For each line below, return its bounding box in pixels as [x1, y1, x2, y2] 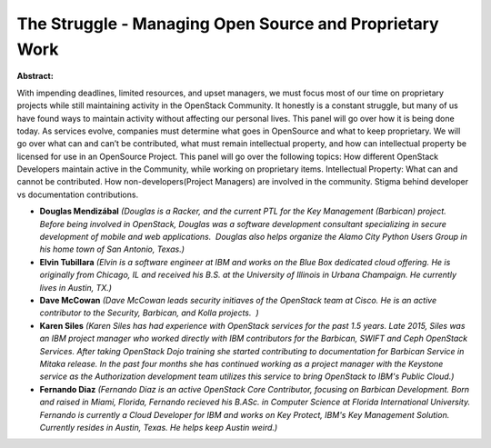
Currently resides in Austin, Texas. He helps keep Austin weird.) [39, 422, 278, 433]
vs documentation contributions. [16, 189, 139, 200]
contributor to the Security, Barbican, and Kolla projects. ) [39, 307, 259, 318]
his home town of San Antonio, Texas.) [39, 244, 185, 254]
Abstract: [16, 71, 54, 82]
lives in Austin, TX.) [39, 282, 113, 293]
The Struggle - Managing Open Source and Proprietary [16, 14, 440, 34]
